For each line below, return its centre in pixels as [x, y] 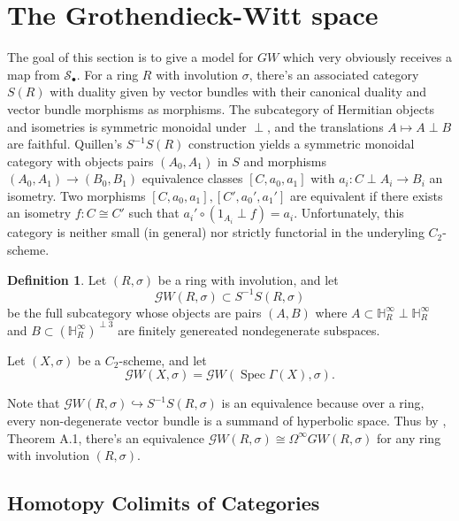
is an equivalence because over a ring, [323, 403]
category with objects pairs [80, 161]
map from [34, 74]
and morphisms [285, 161]
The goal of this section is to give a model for [130, 57]
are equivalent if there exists [366, 195]
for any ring [409, 437]
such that [154, 213]
